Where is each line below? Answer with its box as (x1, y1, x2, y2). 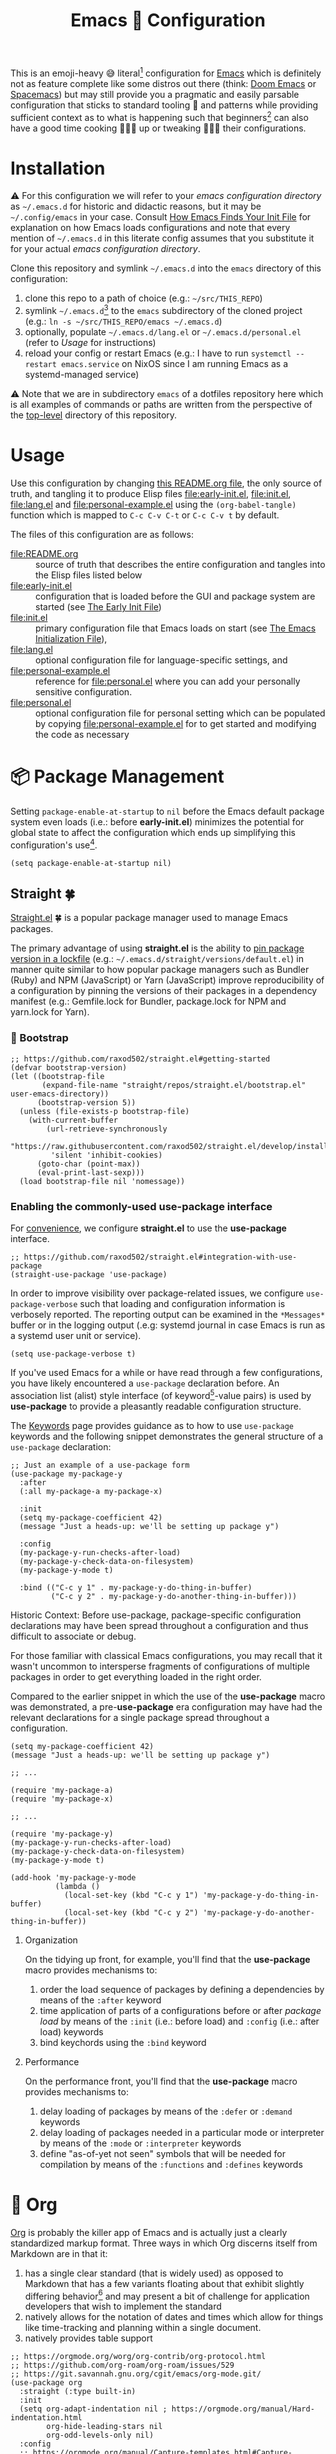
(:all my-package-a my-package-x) (19, 1486, 163, 1496)
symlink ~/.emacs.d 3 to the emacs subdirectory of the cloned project (24, 303, 303, 317)
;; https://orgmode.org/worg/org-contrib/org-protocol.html (10, 2352, 267, 2362)
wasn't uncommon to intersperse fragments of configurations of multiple (10, 1660, 310, 1672)
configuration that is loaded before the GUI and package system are (35, 590, 316, 603)
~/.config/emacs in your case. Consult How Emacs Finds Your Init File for (10, 211, 312, 223)
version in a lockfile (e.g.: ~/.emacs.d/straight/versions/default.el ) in (10, 953, 304, 965)
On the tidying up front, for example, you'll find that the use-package (24, 1953, 311, 1965)
